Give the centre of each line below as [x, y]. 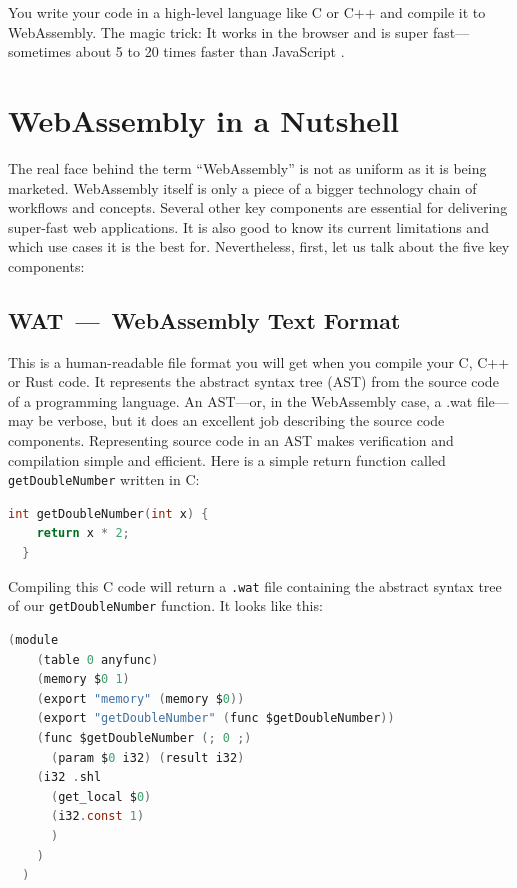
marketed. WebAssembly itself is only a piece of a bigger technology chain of [242, 187]
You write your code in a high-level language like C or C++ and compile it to [247, 12]
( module [33, 639]
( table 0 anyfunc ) [97, 659]
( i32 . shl [69, 777]
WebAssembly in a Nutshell [203, 119]
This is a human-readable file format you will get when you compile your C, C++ [259, 361]
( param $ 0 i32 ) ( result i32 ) [147, 757]
